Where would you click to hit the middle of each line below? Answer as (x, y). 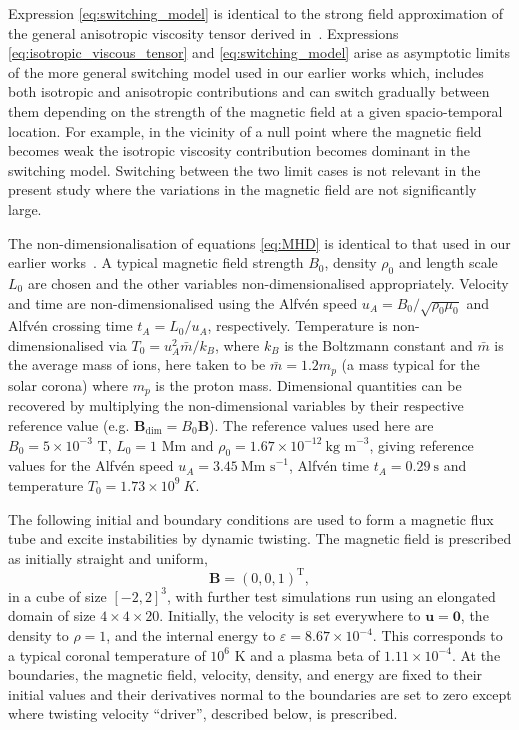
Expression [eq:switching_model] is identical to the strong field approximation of (256, 13)
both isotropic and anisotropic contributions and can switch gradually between (249, 91)
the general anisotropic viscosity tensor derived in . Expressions (203, 32)
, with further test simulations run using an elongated (331, 595)
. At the (476, 654)
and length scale (448, 262)
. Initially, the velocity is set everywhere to (290, 615)
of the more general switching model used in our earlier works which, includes (246, 71)
